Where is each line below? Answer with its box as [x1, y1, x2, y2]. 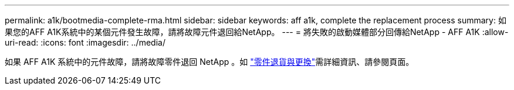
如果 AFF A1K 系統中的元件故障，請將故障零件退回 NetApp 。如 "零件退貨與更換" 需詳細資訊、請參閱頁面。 [5, 57, 414, 67]
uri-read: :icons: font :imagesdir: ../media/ [5, 37, 165, 47]
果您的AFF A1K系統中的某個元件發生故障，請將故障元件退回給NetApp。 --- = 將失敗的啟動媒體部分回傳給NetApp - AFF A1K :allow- [5, 27, 509, 37]
